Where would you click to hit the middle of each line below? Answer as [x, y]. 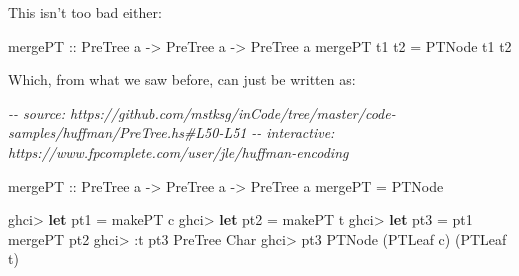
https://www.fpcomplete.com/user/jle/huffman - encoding [178, 151]
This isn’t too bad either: [85, 12]
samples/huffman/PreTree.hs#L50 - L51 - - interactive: [171, 132]
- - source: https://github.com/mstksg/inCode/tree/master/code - [202, 112]
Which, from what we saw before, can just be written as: [182, 79]
